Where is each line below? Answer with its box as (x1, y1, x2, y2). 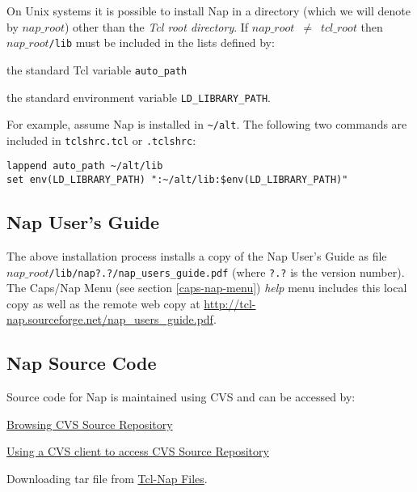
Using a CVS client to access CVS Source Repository (6, 443, 269, 460)
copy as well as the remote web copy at (6, 295, 200, 312)
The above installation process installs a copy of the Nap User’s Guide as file (6, 247, 387, 264)
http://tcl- (204, 295, 256, 312)
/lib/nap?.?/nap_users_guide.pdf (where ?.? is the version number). (48, 263, 405, 280)
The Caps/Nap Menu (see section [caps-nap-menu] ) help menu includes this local (6, 279, 407, 296)
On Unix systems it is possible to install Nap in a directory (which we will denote (6, 2, 411, 19)
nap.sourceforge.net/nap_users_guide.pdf (6, 311, 213, 328)
